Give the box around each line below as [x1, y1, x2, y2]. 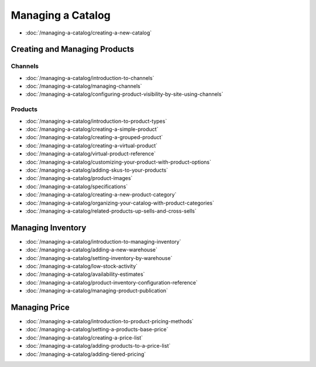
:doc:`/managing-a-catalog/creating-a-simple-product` [25, 126, 159, 133]
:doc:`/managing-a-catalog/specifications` [25, 183, 128, 190]
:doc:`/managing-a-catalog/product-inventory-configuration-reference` [25, 279, 198, 286]
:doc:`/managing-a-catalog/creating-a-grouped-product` [25, 134, 163, 141]
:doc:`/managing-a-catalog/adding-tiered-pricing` [25, 351, 146, 358]
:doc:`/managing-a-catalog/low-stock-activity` [25, 263, 138, 269]
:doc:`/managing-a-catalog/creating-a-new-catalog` [25, 29, 152, 36]
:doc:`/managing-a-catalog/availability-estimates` [25, 271, 145, 278]
